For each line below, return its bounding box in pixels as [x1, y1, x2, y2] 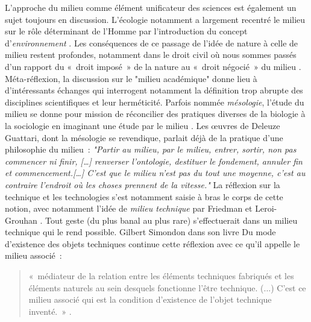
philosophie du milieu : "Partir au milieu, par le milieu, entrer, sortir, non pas [5, 143, 297, 156]
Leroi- [255, 202, 277, 215]
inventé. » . [28, 305, 72, 317]
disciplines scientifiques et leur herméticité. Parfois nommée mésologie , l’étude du [5, 95, 304, 108]
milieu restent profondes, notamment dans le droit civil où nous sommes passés [5, 48, 297, 61]
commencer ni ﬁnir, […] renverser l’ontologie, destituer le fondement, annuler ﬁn [5, 154, 303, 167]
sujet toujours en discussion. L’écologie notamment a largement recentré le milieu [5, 13, 306, 25]
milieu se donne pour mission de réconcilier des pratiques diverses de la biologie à [5, 107, 306, 120]
